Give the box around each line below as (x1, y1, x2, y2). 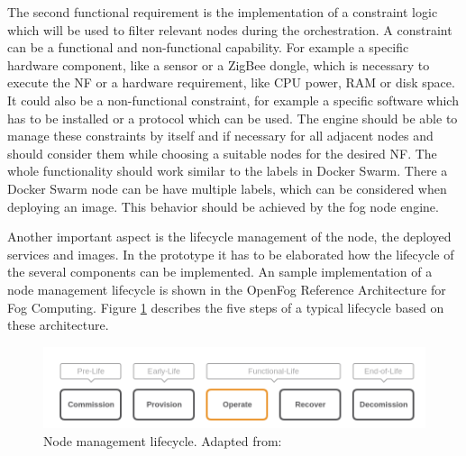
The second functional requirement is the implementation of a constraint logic (7, 3, 438, 21)
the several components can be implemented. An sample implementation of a (7, 262, 433, 281)
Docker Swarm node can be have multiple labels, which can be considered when (7, 178, 447, 197)
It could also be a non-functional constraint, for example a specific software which (7, 90, 459, 109)
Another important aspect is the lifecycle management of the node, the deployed (7, 227, 452, 246)
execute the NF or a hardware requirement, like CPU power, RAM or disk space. (7, 73, 455, 92)
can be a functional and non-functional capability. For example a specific (7, 38, 409, 57)
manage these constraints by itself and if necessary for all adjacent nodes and (7, 126, 434, 145)
